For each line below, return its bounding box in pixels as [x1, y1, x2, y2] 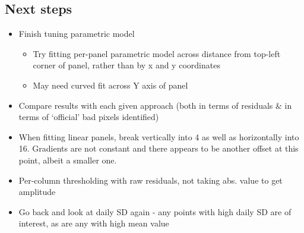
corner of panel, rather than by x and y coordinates [33, 59, 220, 71]
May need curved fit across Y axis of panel [33, 78, 188, 91]
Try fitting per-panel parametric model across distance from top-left [33, 47, 281, 59]
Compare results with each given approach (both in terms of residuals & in [18, 99, 292, 111]
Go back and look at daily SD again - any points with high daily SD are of [18, 205, 292, 218]
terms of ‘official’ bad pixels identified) [18, 111, 159, 123]
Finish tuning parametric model [18, 27, 135, 40]
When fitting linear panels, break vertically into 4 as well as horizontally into [18, 130, 299, 143]
